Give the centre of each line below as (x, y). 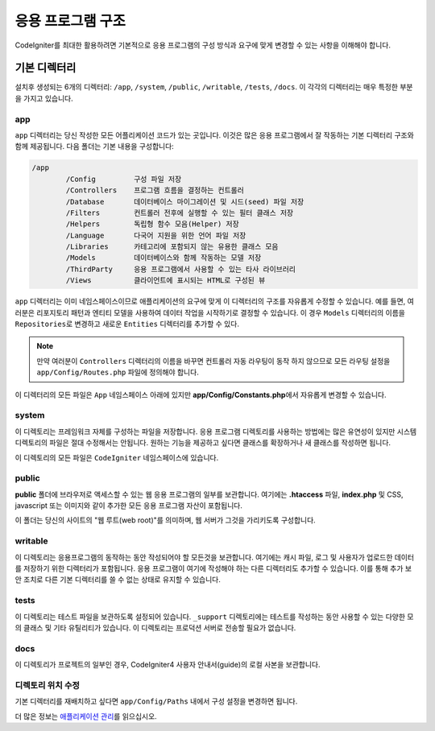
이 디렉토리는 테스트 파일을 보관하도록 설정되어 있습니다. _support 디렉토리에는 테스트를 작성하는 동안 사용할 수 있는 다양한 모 (214, 617)
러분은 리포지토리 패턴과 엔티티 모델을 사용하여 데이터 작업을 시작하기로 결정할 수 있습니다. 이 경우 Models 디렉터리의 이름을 (210, 312)
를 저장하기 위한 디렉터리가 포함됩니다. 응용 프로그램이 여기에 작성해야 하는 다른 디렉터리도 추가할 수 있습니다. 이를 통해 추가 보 (213, 568)
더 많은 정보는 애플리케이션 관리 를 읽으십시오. (86, 716)
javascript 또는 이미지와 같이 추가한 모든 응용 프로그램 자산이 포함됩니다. (129, 506)
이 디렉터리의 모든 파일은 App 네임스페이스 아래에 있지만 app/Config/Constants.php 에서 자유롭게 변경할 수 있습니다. (201, 394)
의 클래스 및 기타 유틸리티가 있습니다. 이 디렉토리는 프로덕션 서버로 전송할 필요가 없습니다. (155, 627)
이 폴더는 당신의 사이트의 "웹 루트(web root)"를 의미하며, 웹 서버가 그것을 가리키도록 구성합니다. (165, 520)
